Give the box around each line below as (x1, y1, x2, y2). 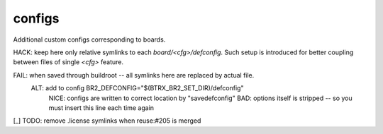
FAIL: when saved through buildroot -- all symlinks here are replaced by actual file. (13, 71, 255, 79)
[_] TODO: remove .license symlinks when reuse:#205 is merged (13, 116, 201, 125)
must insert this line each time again (48, 103, 155, 112)
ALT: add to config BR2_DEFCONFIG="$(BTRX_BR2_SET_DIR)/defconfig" (30, 84, 244, 92)
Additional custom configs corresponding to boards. (13, 35, 166, 44)
